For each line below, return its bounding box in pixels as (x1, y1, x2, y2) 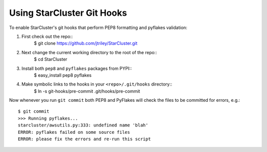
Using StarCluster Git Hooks (9, 7, 127, 18)
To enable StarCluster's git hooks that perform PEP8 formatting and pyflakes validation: (9, 25, 187, 30)
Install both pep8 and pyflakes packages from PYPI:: (21, 65, 132, 71)
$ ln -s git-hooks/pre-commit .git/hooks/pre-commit (34, 88, 140, 94)
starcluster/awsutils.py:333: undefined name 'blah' (18, 122, 148, 128)
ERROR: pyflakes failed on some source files (18, 129, 131, 135)
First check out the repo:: (21, 33, 73, 39)
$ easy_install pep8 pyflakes (34, 72, 91, 78)
